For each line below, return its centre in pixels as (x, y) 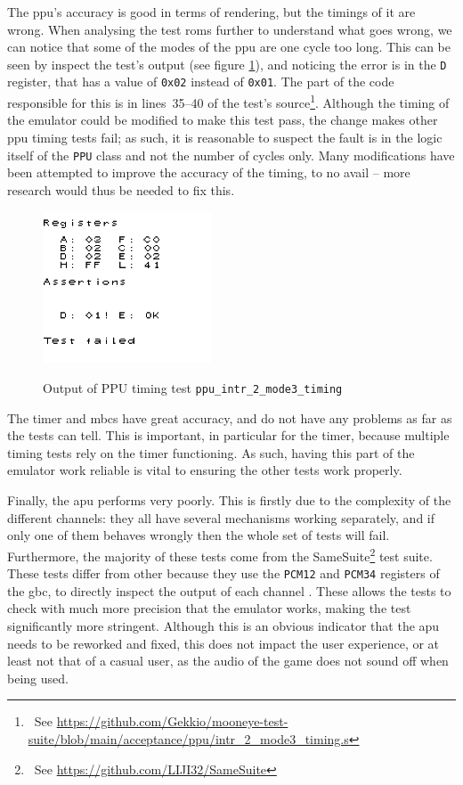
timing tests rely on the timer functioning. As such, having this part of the (211, 452)
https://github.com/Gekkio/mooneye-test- (172, 721)
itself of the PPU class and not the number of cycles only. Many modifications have (231, 155)
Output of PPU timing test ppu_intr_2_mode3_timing (193, 388)
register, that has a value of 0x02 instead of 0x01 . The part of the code (201, 82)
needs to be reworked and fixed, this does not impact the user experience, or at (223, 643)
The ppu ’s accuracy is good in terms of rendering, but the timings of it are (211, 12)
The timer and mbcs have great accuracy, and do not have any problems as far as (230, 417)
